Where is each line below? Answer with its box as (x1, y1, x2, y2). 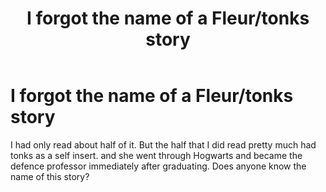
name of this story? (10, 170, 90, 182)
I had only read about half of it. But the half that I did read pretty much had (10, 138, 317, 151)
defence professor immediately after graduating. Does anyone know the (10, 160, 307, 172)
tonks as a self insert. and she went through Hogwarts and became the (10, 149, 303, 161)
